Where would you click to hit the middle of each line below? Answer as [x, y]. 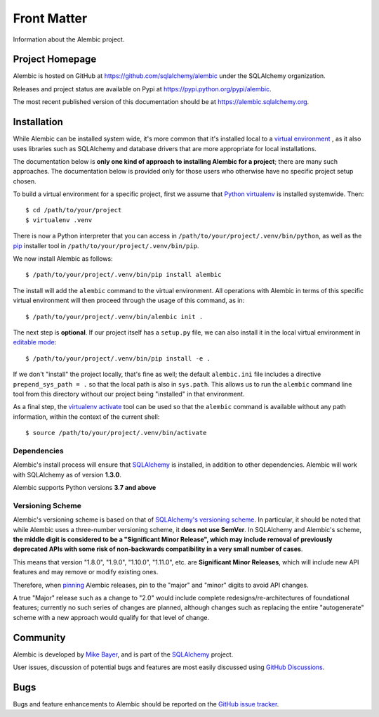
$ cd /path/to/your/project [74, 210]
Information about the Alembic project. [69, 39]
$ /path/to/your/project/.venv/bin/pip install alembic [124, 275]
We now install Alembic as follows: [63, 259]
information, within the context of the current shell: [86, 416]
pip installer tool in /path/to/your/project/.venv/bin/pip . [106, 245]
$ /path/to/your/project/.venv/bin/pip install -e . [118, 358]
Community [39, 637]
